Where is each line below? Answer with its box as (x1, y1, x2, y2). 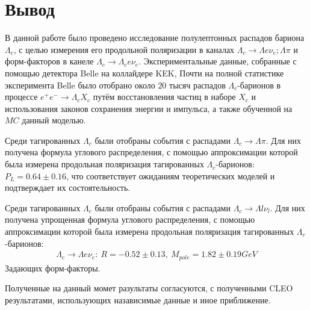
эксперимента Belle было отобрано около (5, 78, 155, 91)
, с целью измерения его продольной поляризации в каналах (13, 43, 235, 55)
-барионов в (237, 78, 281, 91)
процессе (5, 90, 38, 103)
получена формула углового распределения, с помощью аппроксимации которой (5, 146, 298, 158)
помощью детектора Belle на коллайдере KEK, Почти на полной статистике (5, 66, 284, 79)
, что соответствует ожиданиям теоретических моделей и (66, 169, 275, 182)
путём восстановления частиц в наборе (93, 90, 236, 103)
